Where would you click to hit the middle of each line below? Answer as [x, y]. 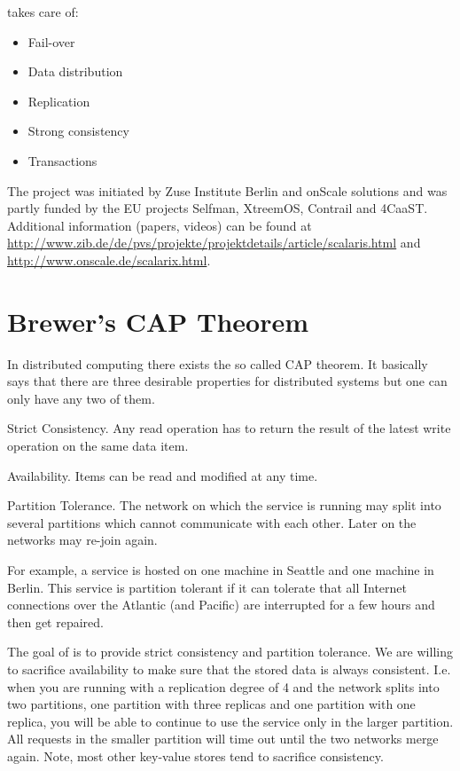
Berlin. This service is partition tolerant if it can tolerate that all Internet [207, 587]
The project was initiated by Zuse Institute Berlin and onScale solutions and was [227, 190]
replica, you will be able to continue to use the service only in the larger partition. [230, 721]
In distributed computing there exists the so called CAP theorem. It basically [218, 363]
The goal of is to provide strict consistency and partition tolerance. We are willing [230, 652]
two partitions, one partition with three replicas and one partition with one [211, 704]
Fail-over [51, 41]
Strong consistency [78, 131]
